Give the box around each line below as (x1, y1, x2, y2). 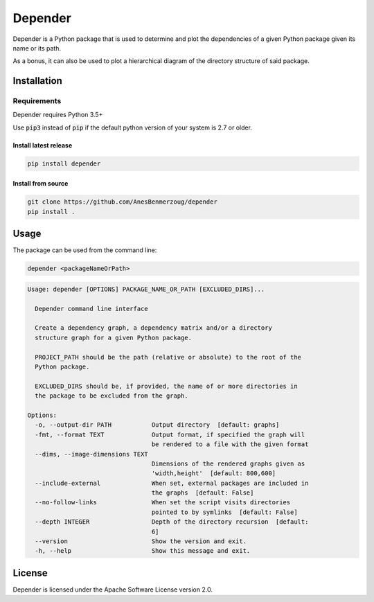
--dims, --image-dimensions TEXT (35, 450, 148, 458)
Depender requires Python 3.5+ (12, 111, 103, 119)
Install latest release (12, 141, 73, 149)
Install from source (12, 179, 69, 188)
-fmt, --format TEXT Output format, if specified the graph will (35, 430, 305, 439)
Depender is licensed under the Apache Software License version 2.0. (12, 585, 213, 594)
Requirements (12, 96, 62, 106)
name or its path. (12, 44, 62, 52)
